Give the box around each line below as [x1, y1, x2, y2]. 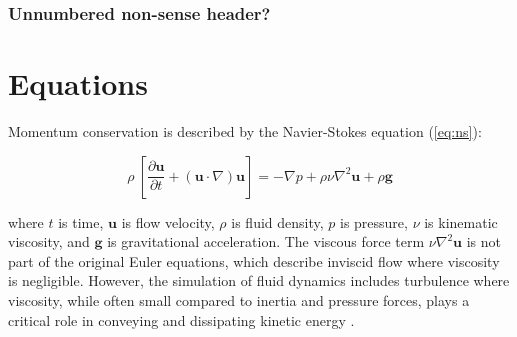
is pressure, [339, 211, 408, 232]
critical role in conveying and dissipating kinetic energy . [8, 309, 355, 330]
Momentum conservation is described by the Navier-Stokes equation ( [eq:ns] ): [8, 120, 482, 141]
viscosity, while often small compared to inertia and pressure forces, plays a [8, 289, 470, 310]
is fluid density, [231, 211, 324, 232]
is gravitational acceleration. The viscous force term [107, 231, 425, 252]
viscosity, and [8, 231, 90, 252]
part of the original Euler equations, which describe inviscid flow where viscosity [8, 250, 500, 271]
